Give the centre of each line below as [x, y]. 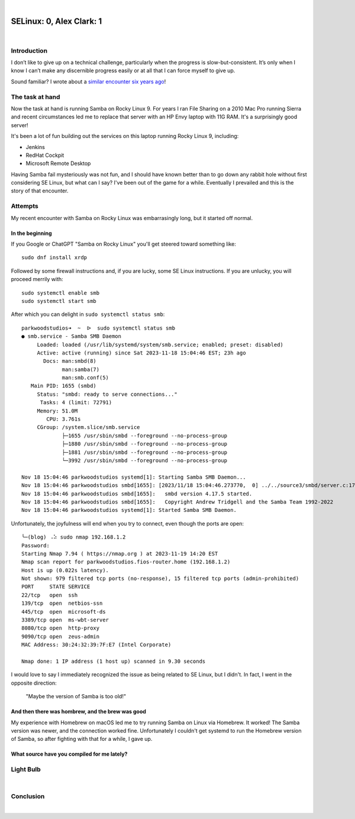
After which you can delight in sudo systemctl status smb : [88, 314]
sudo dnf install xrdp [54, 258]
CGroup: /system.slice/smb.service [88, 427]
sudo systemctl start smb [59, 301]
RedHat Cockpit [45, 155]
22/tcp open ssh [50, 595]
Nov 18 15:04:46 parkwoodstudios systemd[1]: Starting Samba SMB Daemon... [134, 477]
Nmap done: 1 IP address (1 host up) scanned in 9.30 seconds [114, 661]
